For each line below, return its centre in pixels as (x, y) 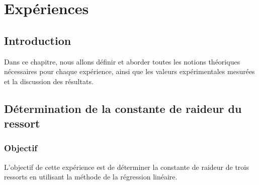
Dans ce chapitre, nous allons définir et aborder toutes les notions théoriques (122, 61)
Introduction (38, 40)
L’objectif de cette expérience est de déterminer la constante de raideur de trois (126, 167)
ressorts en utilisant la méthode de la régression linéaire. (91, 177)
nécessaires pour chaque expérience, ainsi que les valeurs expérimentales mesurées (129, 71)
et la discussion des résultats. (49, 81)
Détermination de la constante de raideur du (123, 108)
